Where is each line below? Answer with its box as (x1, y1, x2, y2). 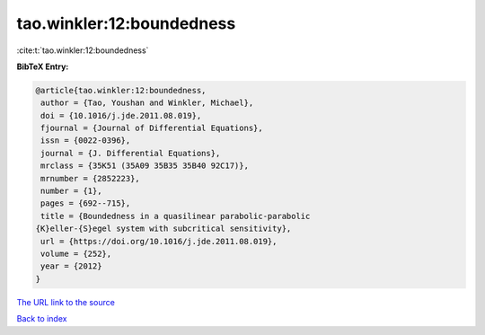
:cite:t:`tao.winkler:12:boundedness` (16, 45, 149, 56)
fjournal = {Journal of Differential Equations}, (40, 123, 264, 134)
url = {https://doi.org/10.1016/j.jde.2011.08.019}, (40, 236, 278, 246)
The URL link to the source (16, 296, 116, 307)
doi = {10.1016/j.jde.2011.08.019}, (40, 110, 202, 120)
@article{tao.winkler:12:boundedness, (35, 85, 207, 95)
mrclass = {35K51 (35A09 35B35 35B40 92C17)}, (40, 161, 249, 171)
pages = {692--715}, (40, 198, 131, 208)
